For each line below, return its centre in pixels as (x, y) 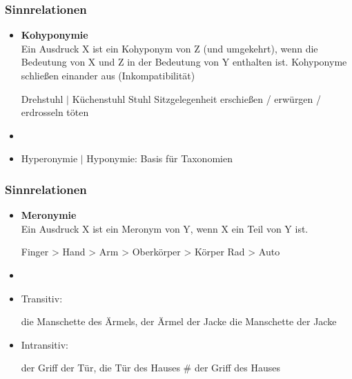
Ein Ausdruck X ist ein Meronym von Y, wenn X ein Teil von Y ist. (165, 228)
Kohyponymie (55, 35)
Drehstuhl (42, 98)
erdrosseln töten (55, 112)
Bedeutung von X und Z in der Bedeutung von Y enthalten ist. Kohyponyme (184, 62)
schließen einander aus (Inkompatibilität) (108, 75)
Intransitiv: (45, 344)
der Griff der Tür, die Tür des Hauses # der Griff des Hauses (150, 368)
